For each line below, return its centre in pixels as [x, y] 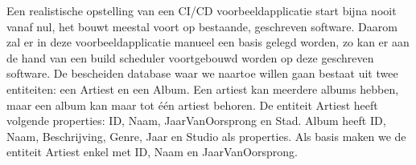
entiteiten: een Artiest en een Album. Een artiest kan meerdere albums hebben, [203, 89]
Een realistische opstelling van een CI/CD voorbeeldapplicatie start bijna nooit [202, 10]
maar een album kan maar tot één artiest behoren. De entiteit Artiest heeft [192, 105]
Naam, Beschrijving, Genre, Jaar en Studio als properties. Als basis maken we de [206, 136]
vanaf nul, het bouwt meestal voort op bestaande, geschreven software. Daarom [202, 26]
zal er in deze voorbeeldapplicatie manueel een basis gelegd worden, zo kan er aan [208, 42]
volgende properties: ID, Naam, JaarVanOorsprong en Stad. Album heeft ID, [196, 121]
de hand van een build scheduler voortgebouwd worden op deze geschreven [190, 57]
